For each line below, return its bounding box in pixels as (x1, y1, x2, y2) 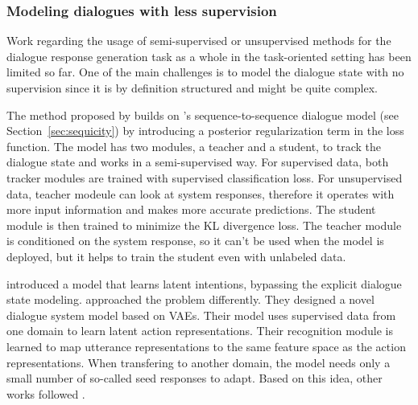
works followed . (6, 385, 85, 402)
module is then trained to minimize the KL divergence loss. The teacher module (6, 216, 402, 233)
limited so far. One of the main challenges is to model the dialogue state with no (6, 63, 404, 80)
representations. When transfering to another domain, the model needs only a (6, 354, 391, 370)
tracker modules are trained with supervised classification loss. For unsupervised (6, 169, 403, 186)
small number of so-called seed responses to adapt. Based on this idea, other (6, 370, 383, 387)
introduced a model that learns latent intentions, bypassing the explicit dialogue (6, 275, 402, 292)
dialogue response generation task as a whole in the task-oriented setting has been (6, 47, 412, 64)
